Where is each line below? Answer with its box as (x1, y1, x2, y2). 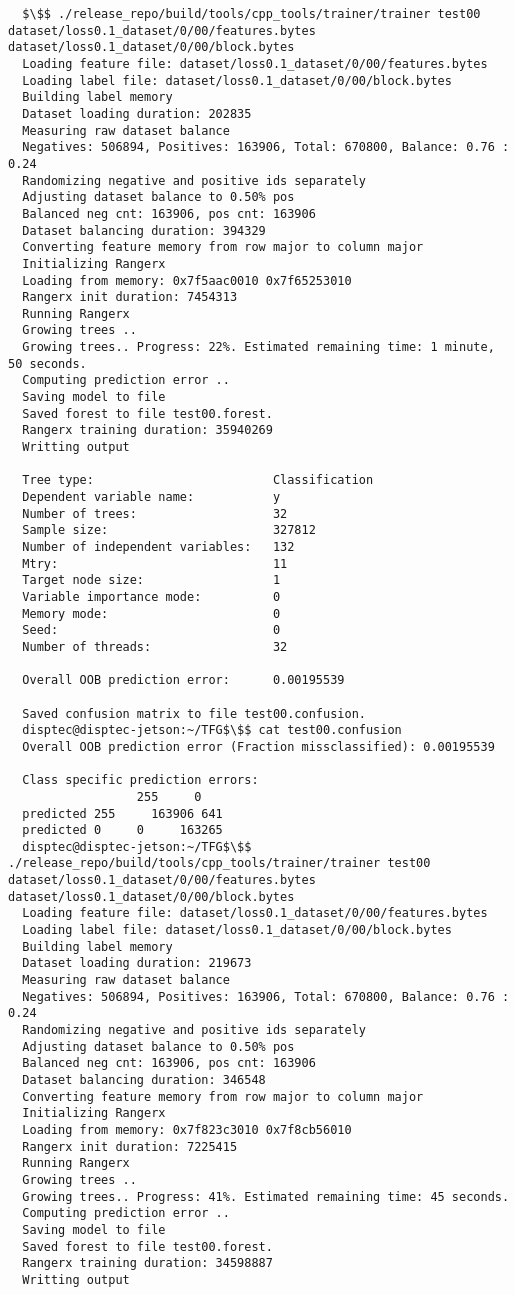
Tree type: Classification (22, 473, 374, 488)
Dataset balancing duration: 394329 (22, 223, 266, 238)
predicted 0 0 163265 (22, 823, 223, 838)
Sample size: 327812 (22, 523, 316, 538)
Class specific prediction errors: (22, 773, 259, 788)
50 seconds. (8, 356, 87, 371)
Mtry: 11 (22, 556, 288, 571)
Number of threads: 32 (22, 639, 288, 654)
